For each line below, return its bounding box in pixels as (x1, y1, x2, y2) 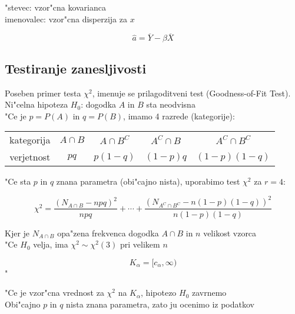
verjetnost (9, 150, 51, 164)
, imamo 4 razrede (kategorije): (123, 109, 235, 122)
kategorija (9, 133, 51, 147)
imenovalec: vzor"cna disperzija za (5, 12, 127, 25)
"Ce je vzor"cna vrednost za (5, 286, 104, 299)
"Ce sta (5, 175, 31, 188)
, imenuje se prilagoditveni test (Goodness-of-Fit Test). (92, 86, 291, 99)
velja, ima (33, 238, 68, 250)
